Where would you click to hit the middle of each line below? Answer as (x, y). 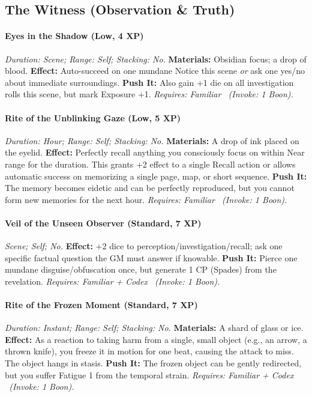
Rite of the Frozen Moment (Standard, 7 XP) (101, 305)
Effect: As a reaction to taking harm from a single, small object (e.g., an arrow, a (156, 339)
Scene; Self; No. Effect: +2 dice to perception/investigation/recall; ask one (144, 246)
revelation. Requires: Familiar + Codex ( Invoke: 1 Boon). (112, 281)
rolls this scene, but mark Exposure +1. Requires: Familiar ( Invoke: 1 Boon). (149, 94)
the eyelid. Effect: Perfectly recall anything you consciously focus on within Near (155, 152)
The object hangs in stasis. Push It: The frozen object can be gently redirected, (153, 363)
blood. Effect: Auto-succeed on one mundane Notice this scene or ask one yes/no (155, 71)
